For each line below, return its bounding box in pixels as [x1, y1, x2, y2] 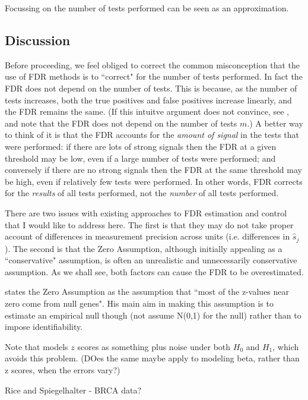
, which [272, 340, 299, 352]
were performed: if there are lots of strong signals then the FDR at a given [5, 140, 277, 152]
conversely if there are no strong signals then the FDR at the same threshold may [5, 163, 302, 176]
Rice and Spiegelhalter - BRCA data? [5, 383, 142, 396]
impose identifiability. [5, 320, 83, 333]
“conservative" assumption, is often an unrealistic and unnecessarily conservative [5, 254, 297, 266]
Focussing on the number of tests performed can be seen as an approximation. [5, 2, 289, 14]
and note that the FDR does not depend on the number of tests [5, 116, 237, 129]
